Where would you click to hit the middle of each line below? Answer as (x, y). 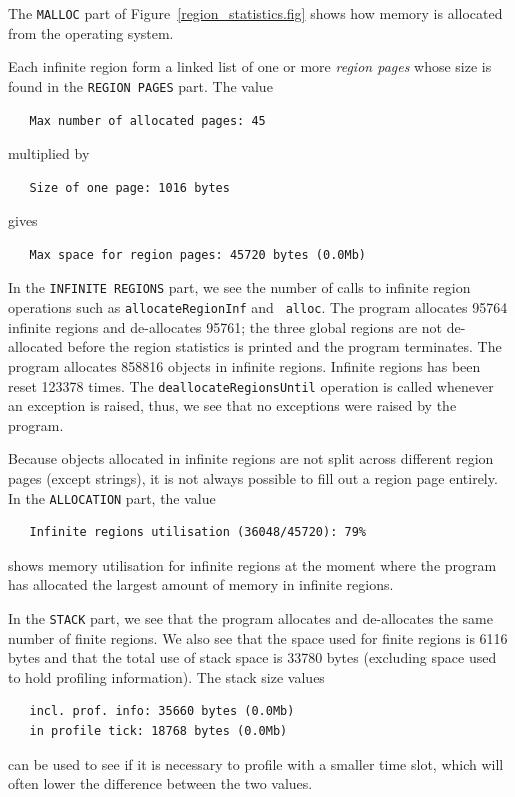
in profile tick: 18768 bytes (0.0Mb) (158, 731)
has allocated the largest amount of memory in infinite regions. (201, 584)
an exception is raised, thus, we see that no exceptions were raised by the (232, 405)
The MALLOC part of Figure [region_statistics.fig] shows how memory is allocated (255, 13)
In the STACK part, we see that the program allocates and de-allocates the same (250, 618)
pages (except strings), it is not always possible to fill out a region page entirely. (253, 478)
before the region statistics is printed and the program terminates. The (284, 346)
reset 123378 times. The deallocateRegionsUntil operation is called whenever (251, 385)
